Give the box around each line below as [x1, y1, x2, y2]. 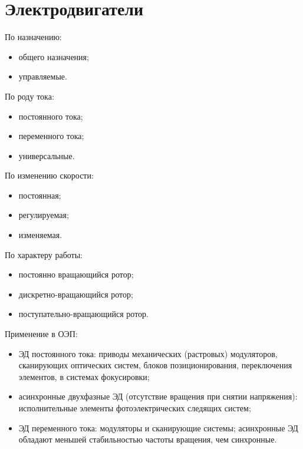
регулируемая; [18, 209, 69, 221]
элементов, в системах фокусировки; [18, 370, 150, 382]
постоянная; [18, 189, 61, 201]
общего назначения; [18, 50, 89, 62]
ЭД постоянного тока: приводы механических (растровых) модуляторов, [18, 347, 278, 359]
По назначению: [5, 31, 62, 43]
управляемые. [18, 70, 67, 82]
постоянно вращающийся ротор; [18, 268, 134, 280]
